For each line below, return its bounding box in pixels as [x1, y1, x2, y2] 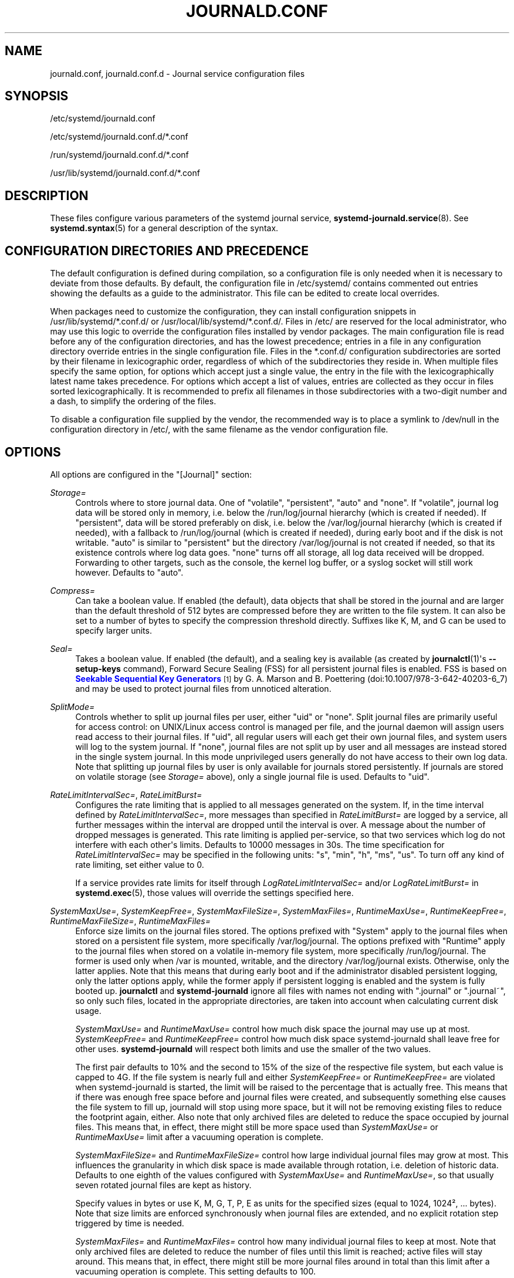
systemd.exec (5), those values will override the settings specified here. [75, 887, 354, 898]
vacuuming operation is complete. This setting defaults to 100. [75, 1266, 316, 1276]
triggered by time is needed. [75, 1218, 184, 1228]
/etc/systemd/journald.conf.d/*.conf [50, 131, 188, 142]
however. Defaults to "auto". [75, 567, 184, 577]
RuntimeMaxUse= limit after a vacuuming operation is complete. [75, 1131, 324, 1142]
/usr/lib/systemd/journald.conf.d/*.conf [50, 168, 200, 178]
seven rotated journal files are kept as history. [75, 1179, 252, 1190]
